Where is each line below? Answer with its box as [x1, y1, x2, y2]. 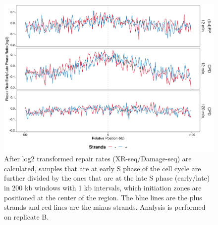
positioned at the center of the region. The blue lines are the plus [4, 192, 202, 202]
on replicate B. [4, 211, 49, 222]
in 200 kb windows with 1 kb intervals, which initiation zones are [4, 183, 202, 193]
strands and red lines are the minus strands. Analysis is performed [4, 202, 206, 212]
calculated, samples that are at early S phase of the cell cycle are [4, 163, 201, 173]
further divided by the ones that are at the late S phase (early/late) [4, 173, 210, 183]
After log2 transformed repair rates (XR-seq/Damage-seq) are [4, 153, 192, 164]
